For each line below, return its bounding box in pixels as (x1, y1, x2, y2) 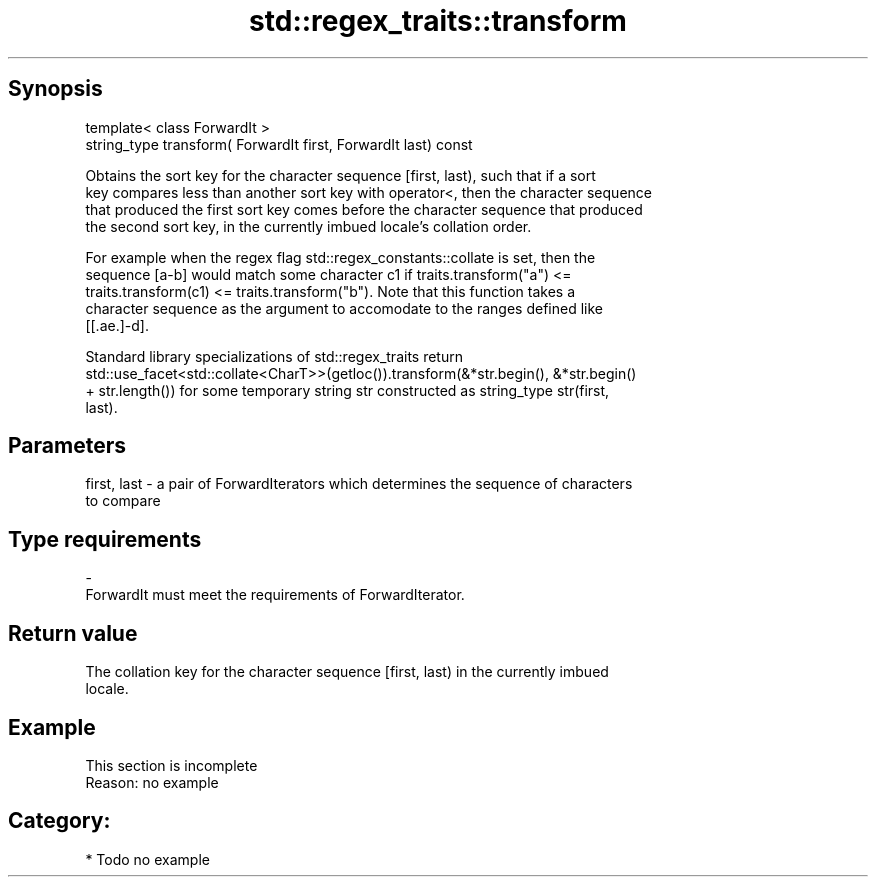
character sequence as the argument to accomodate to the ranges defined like (85, 299, 603, 317)
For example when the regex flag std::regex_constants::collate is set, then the (85, 248, 596, 266)
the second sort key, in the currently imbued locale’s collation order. (85, 217, 532, 235)
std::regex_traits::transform (249, 4, 627, 38)
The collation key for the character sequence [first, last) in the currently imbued (85, 663, 609, 681)
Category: (8, 808, 111, 834)
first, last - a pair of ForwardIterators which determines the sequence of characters (85, 475, 633, 493)
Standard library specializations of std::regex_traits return (85, 347, 463, 365)
